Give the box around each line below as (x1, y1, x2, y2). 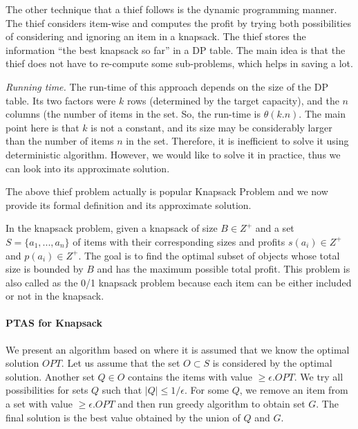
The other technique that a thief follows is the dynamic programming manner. (6, 2, 337, 16)
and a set (255, 221, 294, 235)
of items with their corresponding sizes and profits (73, 234, 285, 248)
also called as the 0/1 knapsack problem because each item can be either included (6, 275, 352, 289)
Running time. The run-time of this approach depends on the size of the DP (6, 79, 328, 93)
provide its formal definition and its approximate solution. (6, 197, 252, 212)
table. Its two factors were (6, 93, 116, 107)
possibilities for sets (6, 383, 88, 397)
